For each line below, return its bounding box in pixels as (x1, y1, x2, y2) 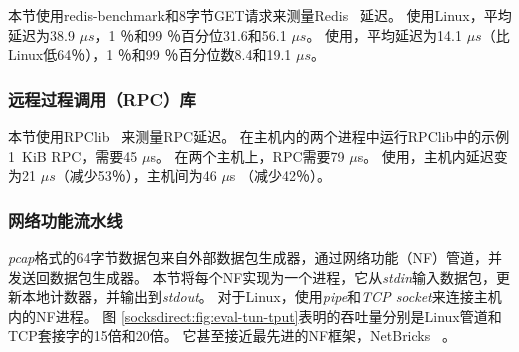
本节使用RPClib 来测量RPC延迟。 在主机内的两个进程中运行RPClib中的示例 (8, 126, 510, 146)
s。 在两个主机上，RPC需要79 (150, 145, 345, 166)
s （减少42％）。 (229, 165, 332, 186)
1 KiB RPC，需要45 (8, 145, 138, 166)
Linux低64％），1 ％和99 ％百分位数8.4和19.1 (8, 44, 292, 65)
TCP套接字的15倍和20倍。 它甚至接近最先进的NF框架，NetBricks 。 (8, 325, 456, 346)
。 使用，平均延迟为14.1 (306, 24, 462, 45)
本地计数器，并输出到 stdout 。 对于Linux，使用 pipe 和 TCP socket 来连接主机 (21, 286, 502, 307)
